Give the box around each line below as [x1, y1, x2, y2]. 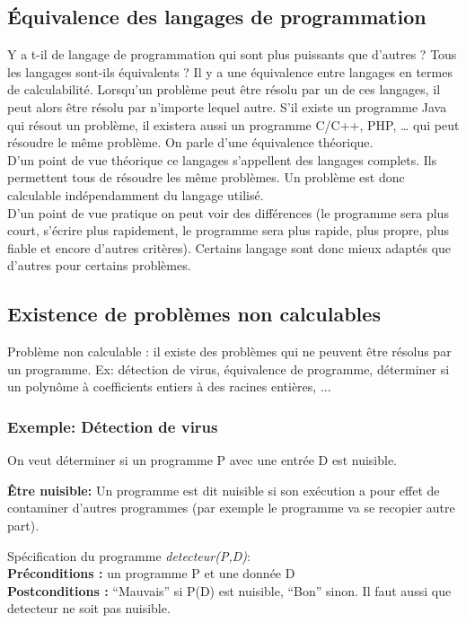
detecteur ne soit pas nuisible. [7, 599, 171, 618]
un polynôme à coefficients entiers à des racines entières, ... [7, 377, 331, 396]
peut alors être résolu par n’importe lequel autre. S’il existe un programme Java [7, 97, 447, 116]
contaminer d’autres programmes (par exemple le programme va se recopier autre [7, 498, 455, 517]
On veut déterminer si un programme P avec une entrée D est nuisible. [7, 451, 397, 469]
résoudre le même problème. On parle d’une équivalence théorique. [7, 133, 374, 152]
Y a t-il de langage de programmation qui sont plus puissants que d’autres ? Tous [7, 45, 457, 64]
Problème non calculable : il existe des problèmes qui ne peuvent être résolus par [7, 342, 452, 361]
